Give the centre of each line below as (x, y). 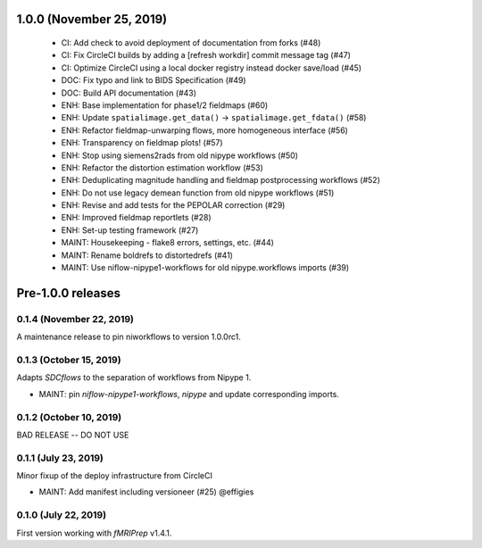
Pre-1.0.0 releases (68, 293)
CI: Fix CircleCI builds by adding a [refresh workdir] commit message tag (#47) (206, 55)
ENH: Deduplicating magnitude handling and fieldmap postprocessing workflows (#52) (221, 180)
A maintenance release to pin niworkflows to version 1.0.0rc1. (129, 337)
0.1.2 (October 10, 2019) (69, 417)
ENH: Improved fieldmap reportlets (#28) (136, 218)
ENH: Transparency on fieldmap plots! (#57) (142, 143)
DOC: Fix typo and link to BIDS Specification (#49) (154, 80)
